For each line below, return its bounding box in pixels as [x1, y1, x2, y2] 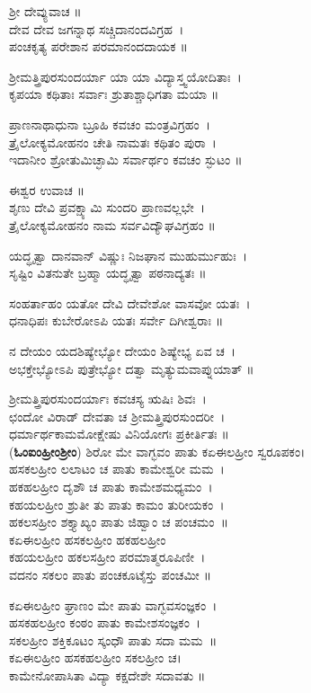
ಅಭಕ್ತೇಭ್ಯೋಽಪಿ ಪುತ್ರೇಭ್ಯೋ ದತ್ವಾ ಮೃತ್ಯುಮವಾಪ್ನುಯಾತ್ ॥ [9, 359, 254, 378]
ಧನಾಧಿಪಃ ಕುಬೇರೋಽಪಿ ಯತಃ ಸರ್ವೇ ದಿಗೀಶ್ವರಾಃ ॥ [9, 311, 224, 330]
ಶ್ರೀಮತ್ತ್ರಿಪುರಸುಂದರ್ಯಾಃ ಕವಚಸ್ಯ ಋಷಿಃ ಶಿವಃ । [9, 389, 207, 408]
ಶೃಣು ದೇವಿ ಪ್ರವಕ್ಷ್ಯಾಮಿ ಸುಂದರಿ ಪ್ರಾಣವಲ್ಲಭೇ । [9, 198, 206, 217]
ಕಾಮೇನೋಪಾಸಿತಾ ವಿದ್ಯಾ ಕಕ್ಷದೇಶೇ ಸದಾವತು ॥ [9, 666, 206, 684]
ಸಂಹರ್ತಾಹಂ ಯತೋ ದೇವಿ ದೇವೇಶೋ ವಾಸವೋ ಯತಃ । [9, 293, 251, 312]
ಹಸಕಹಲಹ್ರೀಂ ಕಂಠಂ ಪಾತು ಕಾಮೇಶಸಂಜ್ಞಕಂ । [9, 613, 201, 632]
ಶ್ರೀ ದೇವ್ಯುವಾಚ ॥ [9, 2, 82, 20]
